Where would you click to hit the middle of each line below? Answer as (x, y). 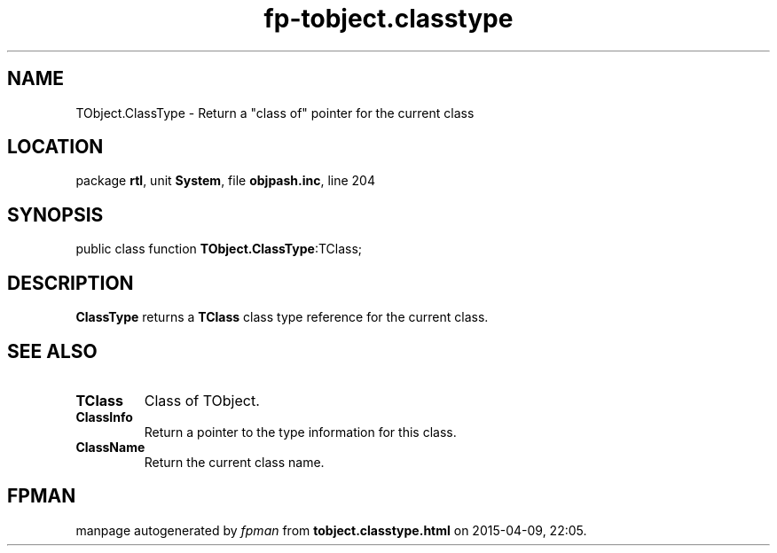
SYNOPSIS (55, 214)
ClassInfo (104, 417)
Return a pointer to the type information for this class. (300, 432)
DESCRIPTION (71, 283)
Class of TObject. (202, 400)
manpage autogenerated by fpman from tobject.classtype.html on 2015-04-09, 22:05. (331, 530)
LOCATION (55, 147)
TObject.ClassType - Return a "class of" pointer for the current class (275, 113)
